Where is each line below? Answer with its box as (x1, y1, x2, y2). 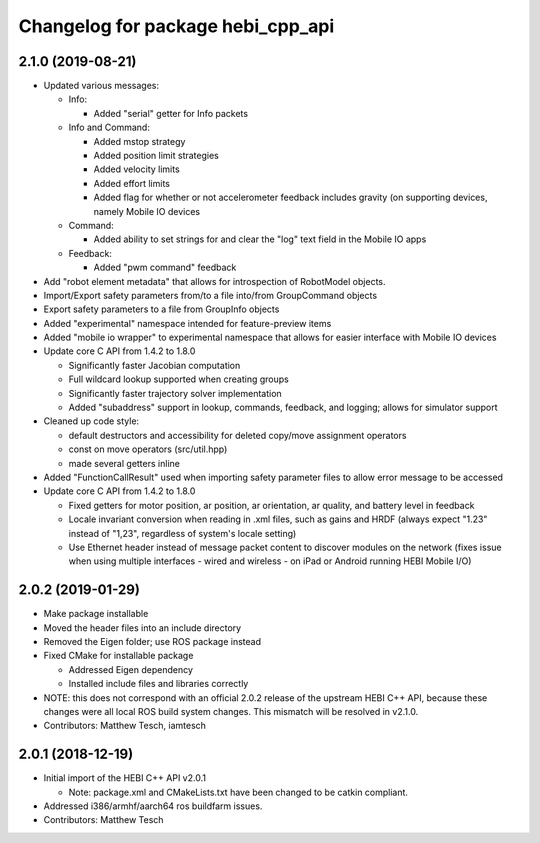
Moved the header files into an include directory (43, 621, 242, 634)
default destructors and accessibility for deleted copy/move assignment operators (68, 429, 407, 441)
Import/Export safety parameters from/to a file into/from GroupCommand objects (43, 289, 378, 301)
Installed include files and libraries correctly (68, 678, 249, 690)
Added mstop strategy (93, 135, 186, 147)
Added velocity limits (93, 163, 180, 175)
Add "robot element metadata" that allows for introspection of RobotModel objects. (43, 275, 386, 287)
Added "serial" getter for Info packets (93, 107, 249, 119)
